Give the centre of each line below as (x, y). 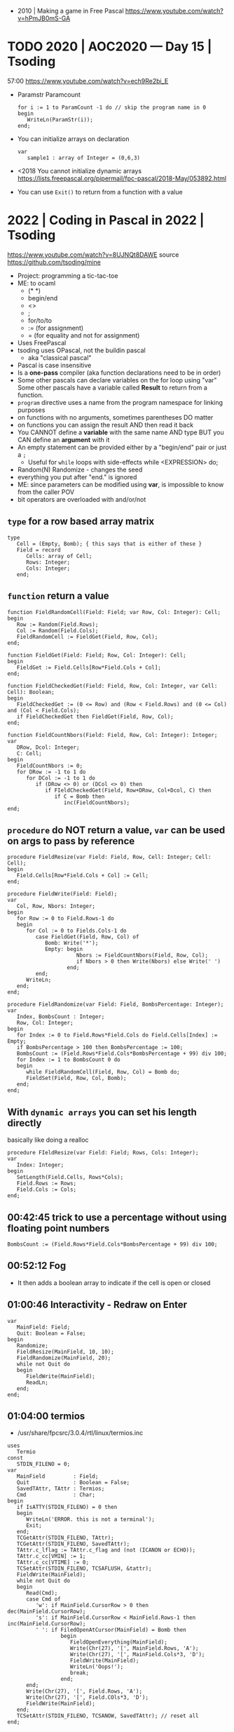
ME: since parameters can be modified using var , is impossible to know (121, 484)
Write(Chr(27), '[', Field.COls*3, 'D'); (87, 1698)
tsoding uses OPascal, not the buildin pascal (81, 350)
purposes (31, 410)
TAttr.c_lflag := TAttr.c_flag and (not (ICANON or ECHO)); (106, 1550)
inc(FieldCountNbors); (97, 802)
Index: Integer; (40, 1165)
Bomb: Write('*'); (71, 943)
